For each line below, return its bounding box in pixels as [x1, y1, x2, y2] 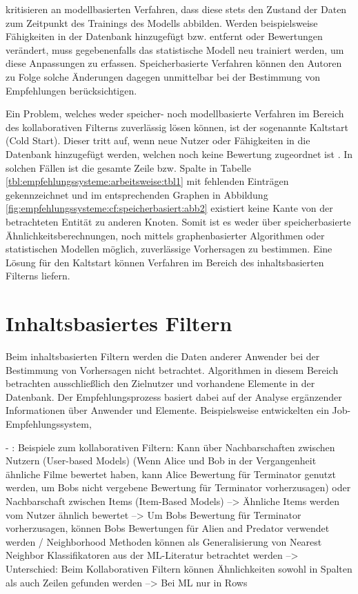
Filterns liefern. [6, 268, 70, 283]
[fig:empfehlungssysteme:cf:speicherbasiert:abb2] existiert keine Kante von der [6, 201, 333, 215]
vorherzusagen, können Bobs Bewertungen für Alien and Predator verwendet [6, 521, 330, 535]
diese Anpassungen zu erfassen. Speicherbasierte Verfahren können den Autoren [6, 56, 342, 70]
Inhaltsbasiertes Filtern [6, 309, 232, 337]
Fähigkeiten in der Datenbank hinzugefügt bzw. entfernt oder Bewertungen [6, 29, 323, 43]
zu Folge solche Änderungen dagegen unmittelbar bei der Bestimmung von [6, 69, 321, 83]
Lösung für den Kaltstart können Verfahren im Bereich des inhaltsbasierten [6, 255, 324, 269]
